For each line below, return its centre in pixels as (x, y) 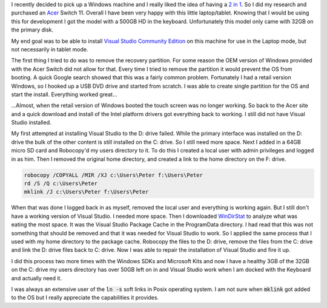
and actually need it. (36, 278)
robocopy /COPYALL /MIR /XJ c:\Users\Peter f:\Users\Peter (113, 175)
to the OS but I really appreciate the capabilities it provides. (85, 298)
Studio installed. (31, 123)
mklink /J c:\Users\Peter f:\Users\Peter (86, 192)
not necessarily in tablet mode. (50, 49)
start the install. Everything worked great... (64, 94)
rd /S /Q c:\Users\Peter (61, 184)
